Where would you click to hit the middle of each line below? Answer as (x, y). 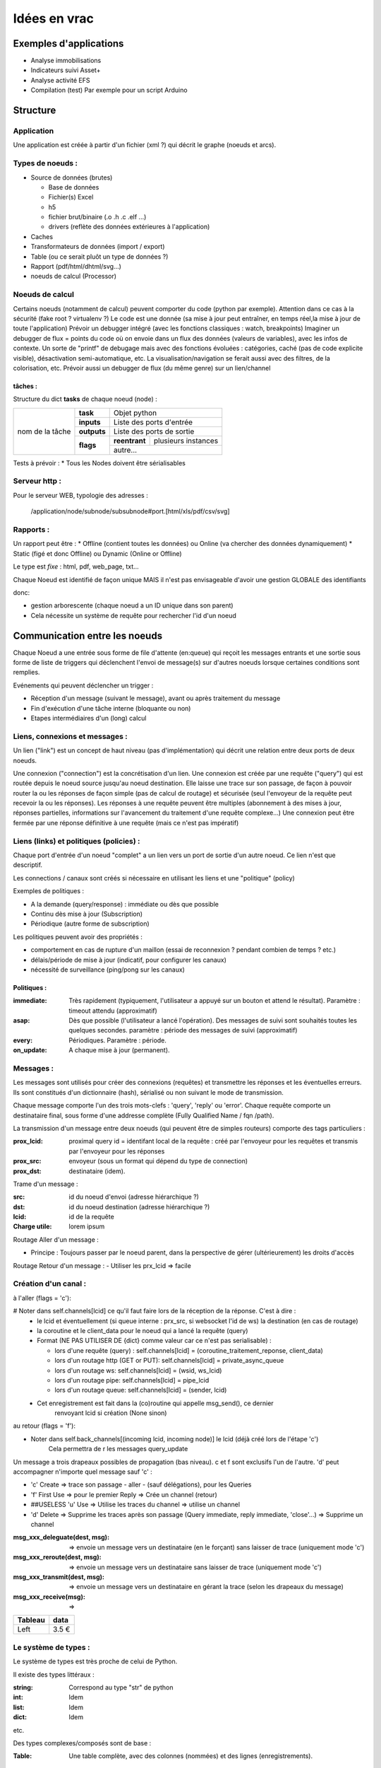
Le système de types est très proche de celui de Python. (95, 1661)
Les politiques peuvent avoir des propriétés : (78, 936)
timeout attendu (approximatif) (113, 1011)
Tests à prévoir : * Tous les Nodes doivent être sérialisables (99, 463)
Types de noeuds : (45, 163)
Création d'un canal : (50, 1284)
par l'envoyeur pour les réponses (117, 1151)
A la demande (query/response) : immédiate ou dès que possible (125, 904)
